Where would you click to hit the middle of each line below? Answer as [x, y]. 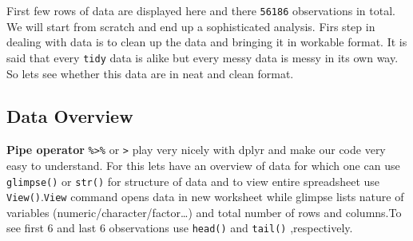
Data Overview [70, 116]
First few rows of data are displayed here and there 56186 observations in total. [201, 10]
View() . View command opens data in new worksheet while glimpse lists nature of [205, 197]
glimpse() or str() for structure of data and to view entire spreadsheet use [193, 181]
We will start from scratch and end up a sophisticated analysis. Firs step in [191, 26]
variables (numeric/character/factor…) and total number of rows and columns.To [204, 212]
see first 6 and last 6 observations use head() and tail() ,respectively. [180, 228]
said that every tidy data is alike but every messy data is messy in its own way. [203, 57]
